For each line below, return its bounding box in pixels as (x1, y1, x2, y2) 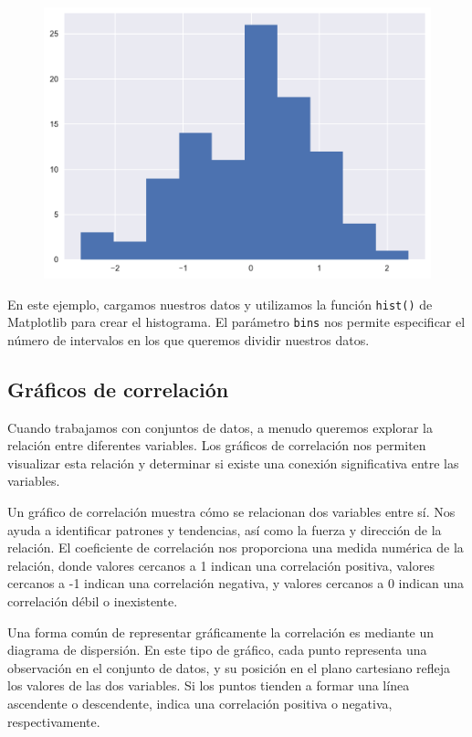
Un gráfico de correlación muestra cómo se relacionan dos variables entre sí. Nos (7, 502, 456, 521)
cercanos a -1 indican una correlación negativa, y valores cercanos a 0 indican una (7, 574, 465, 593)
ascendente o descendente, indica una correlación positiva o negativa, (7, 693, 393, 712)
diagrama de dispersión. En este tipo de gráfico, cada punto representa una (7, 640, 427, 659)
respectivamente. (7, 711, 100, 731)
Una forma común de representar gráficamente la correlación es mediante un (7, 622, 435, 641)
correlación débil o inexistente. (7, 592, 178, 611)
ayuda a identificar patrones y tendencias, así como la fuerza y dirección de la (7, 520, 442, 539)
